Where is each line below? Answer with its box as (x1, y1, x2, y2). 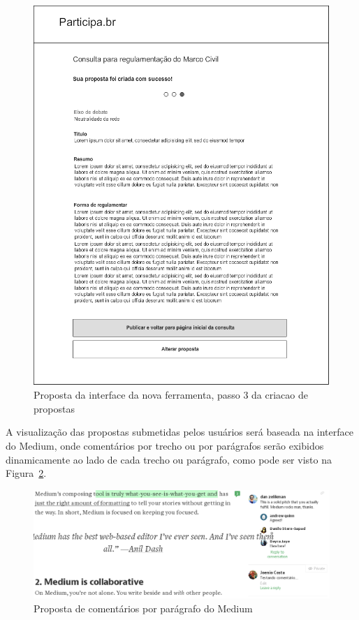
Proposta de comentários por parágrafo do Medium (34, 600, 253, 615)
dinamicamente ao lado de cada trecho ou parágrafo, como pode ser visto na (6, 452, 332, 466)
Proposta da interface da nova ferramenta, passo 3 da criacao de (34, 387, 308, 402)
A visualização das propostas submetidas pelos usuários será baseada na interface (6, 425, 353, 439)
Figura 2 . (6, 466, 47, 480)
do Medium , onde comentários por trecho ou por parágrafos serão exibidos (6, 438, 324, 453)
